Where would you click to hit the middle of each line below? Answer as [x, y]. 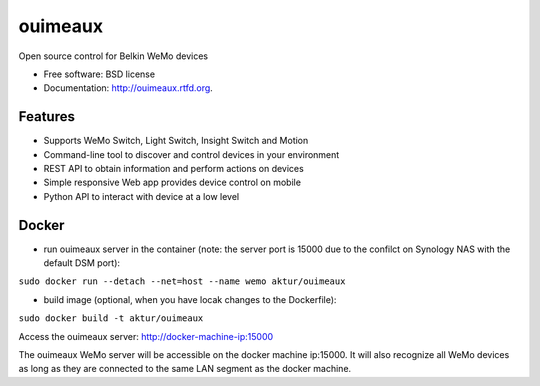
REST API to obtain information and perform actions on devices [173, 169]
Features [46, 116]
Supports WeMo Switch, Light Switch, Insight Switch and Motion [176, 141]
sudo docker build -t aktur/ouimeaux [111, 318]
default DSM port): [81, 263]
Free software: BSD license [99, 74]
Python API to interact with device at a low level [141, 196]
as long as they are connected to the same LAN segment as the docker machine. [185, 369]
